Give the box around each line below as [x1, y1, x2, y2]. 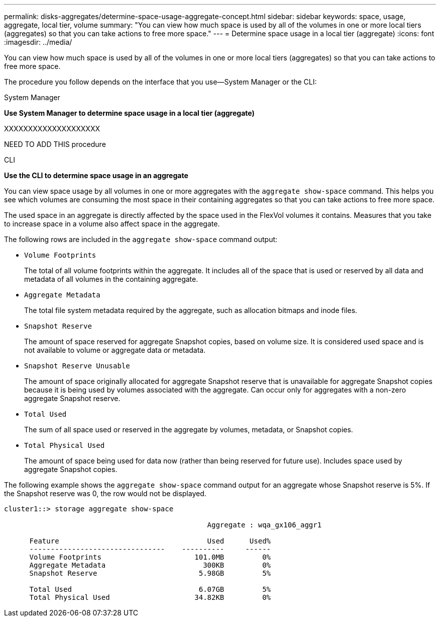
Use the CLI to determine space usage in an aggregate [4, 171, 188, 180]
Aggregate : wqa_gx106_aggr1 [207, 521, 322, 529]
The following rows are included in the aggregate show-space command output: [4, 235, 278, 244]
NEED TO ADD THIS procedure [4, 140, 106, 148]
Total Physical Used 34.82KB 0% [29, 593, 271, 601]
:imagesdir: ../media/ [4, 38, 72, 46]
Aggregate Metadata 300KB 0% [29, 561, 271, 569]
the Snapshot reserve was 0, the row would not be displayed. [4, 489, 206, 498]
